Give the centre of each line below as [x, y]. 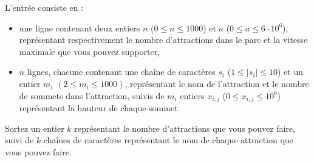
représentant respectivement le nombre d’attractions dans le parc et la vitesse [163, 40]
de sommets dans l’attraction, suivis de [92, 95]
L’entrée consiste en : [44, 7]
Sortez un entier [35, 128]
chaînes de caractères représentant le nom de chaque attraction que [168, 140]
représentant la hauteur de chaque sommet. [100, 108]
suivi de [19, 140]
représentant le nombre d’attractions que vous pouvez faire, [185, 128]
